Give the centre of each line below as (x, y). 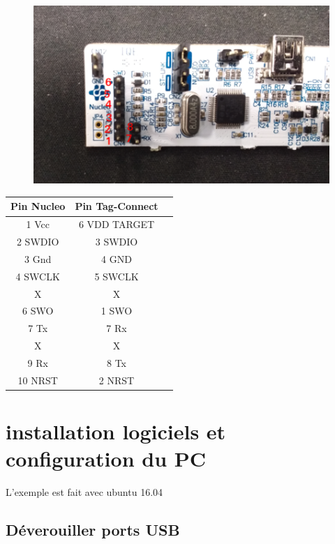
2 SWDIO (38, 242)
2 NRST (117, 380)
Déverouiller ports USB (93, 530)
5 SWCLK (117, 276)
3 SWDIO (117, 242)
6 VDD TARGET (117, 224)
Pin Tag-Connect (117, 206)
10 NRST (38, 380)
